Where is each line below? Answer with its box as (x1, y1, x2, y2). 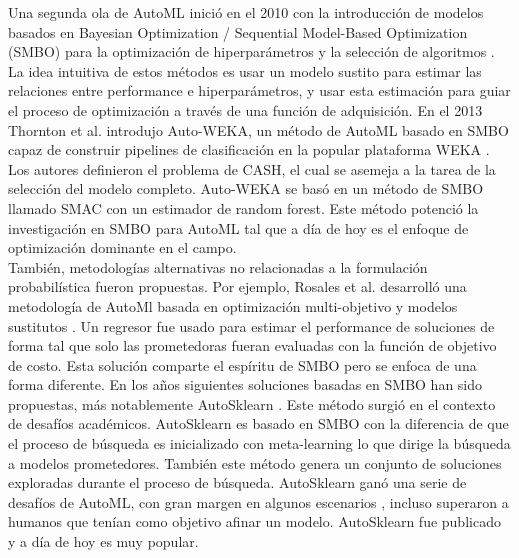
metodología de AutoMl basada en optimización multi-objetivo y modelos (8, 295, 458, 316)
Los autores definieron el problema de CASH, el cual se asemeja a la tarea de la (8, 158, 496, 179)
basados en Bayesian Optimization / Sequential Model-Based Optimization (8, 21, 468, 42)
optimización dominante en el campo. (8, 237, 237, 258)
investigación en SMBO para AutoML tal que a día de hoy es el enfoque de (8, 217, 469, 238)
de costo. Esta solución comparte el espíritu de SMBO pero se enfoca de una (8, 354, 477, 375)
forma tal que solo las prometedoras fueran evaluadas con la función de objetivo (8, 335, 497, 356)
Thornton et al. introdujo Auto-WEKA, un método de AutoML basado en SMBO (8, 119, 509, 140)
